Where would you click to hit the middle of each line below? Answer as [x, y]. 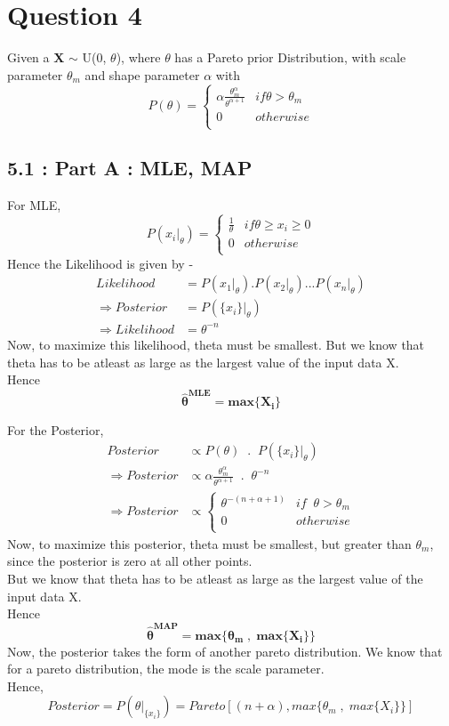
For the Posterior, [56, 430]
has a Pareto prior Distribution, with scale [290, 57]
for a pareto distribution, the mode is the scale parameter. [166, 669]
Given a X [36, 57]
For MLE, [34, 205]
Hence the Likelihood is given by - [100, 263]
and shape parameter [142, 74]
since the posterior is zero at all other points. [130, 561]
